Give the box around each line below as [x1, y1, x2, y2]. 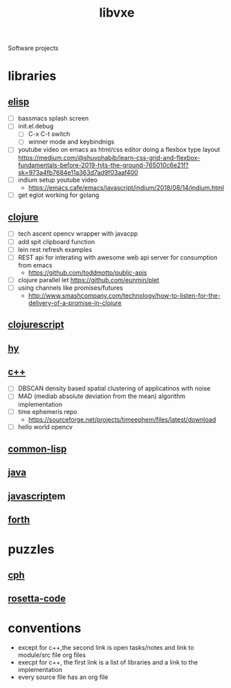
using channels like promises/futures [17, 283, 123, 292]
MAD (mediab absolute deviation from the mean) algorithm [17, 392, 186, 400]
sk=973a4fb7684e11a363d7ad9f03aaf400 [17, 168, 138, 176]
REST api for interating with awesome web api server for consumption [17, 253, 218, 261]
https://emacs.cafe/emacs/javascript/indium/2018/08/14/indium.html [28, 183, 224, 191]
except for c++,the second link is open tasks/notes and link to [17, 644, 194, 652]
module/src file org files [17, 651, 86, 660]
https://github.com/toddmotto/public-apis [28, 268, 147, 277]
